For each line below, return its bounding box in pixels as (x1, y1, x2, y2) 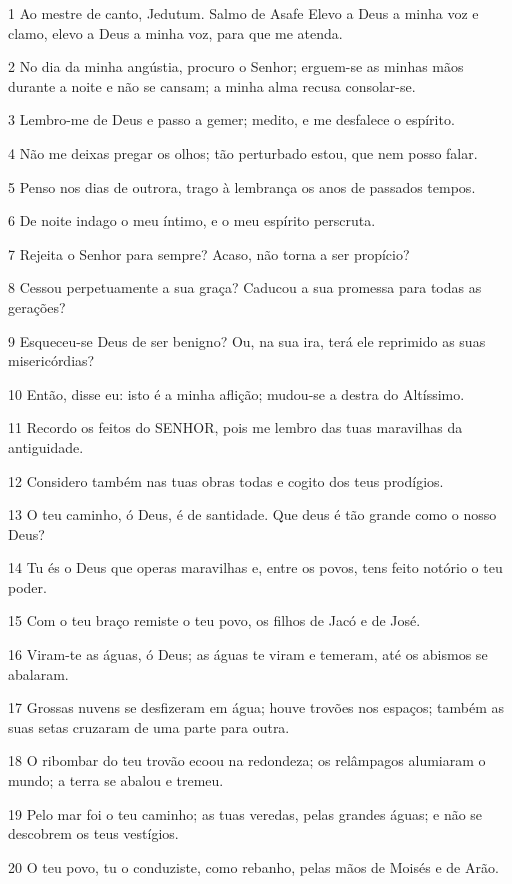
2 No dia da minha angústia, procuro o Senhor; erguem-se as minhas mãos (8, 56, 464, 77)
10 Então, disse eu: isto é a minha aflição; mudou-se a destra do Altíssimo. (8, 383, 465, 404)
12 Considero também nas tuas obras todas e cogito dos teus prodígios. (8, 470, 444, 491)
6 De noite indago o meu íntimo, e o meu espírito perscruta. (8, 210, 376, 231)
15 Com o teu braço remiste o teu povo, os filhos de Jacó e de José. (8, 610, 421, 631)
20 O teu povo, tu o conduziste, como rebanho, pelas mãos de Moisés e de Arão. (8, 856, 499, 877)
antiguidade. (8, 436, 84, 457)
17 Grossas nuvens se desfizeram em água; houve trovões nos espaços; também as (8, 697, 505, 718)
